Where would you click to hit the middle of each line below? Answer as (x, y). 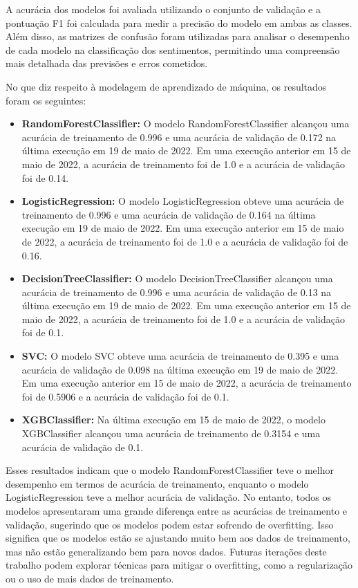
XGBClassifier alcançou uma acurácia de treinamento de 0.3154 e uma (171, 433)
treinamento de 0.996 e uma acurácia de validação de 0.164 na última (169, 214)
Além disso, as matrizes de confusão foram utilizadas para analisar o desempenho (178, 36)
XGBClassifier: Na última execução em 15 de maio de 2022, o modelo (173, 420)
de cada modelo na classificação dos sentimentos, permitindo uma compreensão (173, 49)
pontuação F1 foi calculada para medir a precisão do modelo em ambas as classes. (179, 22)
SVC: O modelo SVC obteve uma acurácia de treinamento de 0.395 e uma (180, 356)
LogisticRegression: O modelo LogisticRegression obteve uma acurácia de (183, 201)
